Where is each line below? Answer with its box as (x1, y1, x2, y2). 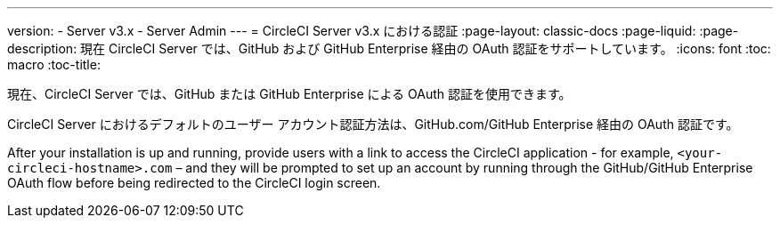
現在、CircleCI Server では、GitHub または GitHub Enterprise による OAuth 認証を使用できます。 (7, 86, 572, 101)
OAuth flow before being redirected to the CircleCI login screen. (7, 175, 381, 190)
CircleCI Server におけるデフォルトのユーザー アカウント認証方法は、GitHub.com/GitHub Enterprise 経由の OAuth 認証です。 (7, 117, 739, 132)
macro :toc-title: (7, 57, 101, 72)
